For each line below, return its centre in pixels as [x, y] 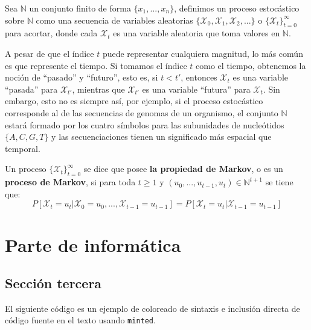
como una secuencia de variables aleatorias [114, 20]
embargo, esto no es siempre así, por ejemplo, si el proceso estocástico [134, 101]
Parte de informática [93, 244]
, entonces [199, 77]
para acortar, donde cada [51, 33]
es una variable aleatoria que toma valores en [197, 33]
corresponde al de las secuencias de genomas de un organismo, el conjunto [142, 112]
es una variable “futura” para [196, 89]
